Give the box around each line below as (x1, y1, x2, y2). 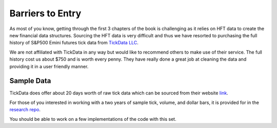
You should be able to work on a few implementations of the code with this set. (9, 116, 176, 122)
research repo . (9, 107, 41, 113)
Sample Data (9, 76, 51, 85)
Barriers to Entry (9, 8, 82, 19)
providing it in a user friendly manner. (9, 63, 89, 69)
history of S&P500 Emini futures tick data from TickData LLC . (9, 40, 138, 46)
